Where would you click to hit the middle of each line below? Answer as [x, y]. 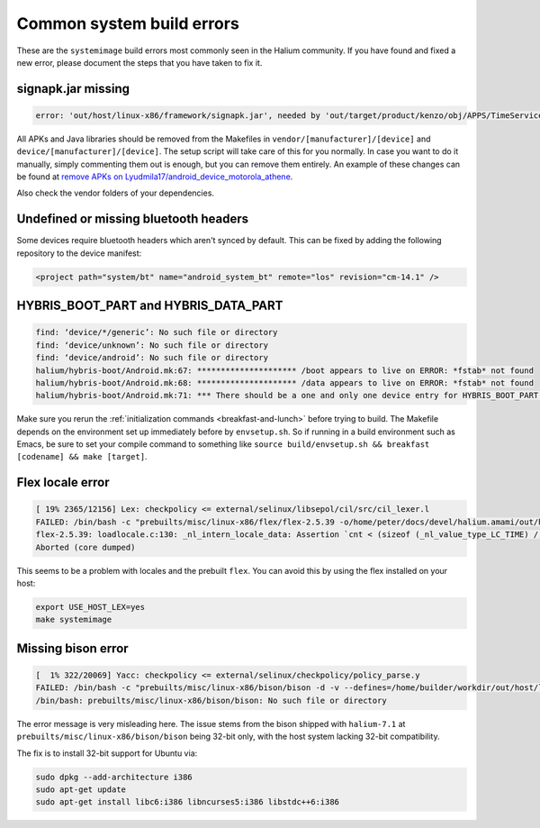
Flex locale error [63, 482]
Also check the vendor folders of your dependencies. [116, 193]
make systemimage [74, 620]
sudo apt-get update [81, 789]
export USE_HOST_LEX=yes [90, 607]
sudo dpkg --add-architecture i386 [114, 777]
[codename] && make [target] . [82, 457]
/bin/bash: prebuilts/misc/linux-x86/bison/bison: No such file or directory [211, 700]
